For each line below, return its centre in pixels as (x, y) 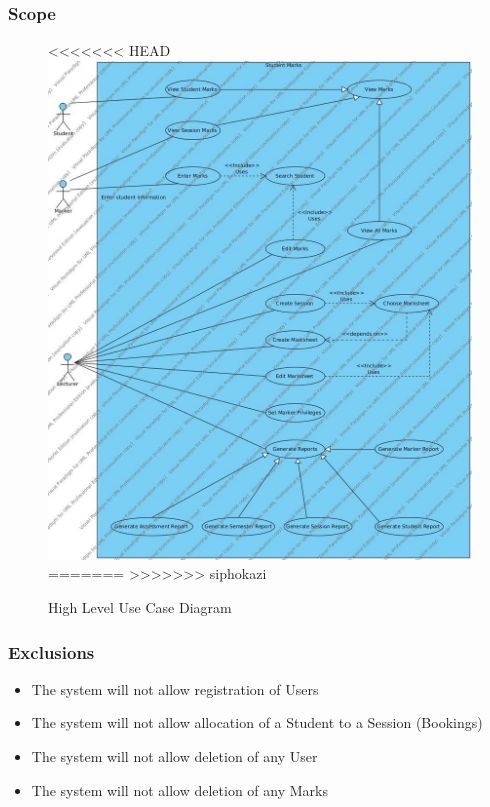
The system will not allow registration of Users (175, 688)
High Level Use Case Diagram (140, 607)
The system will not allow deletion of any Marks (179, 789)
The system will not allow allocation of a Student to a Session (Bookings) (257, 722)
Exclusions (51, 651)
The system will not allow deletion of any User (174, 756)
